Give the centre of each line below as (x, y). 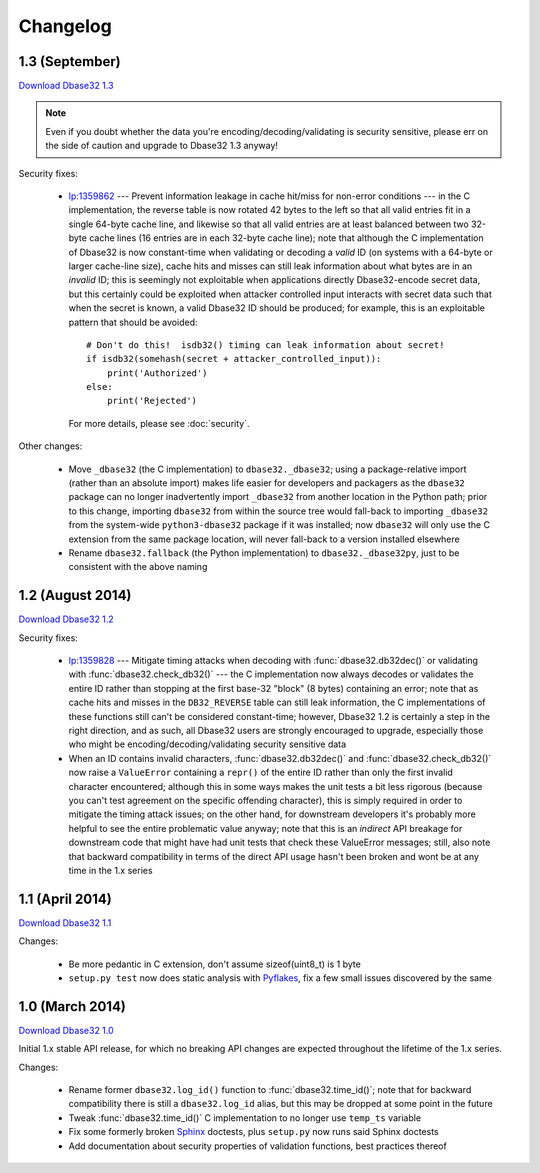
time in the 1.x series (111, 870)
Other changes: (50, 446)
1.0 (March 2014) (72, 1006)
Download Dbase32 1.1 (65, 922)
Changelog (65, 26)
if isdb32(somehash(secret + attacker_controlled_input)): (234, 359)
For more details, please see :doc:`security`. (159, 423)
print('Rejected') (152, 401)
